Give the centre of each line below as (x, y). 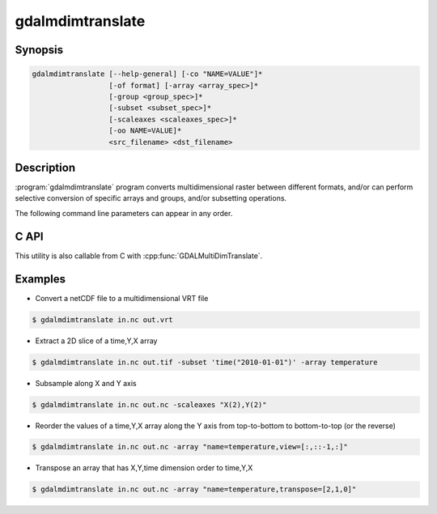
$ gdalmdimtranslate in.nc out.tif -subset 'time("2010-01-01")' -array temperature (205, 362)
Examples (40, 279)
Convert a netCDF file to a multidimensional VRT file (122, 298)
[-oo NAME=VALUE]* (145, 131)
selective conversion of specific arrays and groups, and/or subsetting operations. (151, 198)
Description (45, 167)
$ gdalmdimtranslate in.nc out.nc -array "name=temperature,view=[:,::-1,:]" (190, 447)
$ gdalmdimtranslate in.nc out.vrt (102, 319)
